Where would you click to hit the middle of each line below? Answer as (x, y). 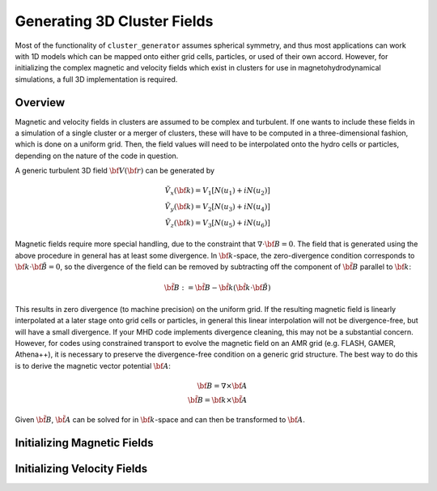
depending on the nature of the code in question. (97, 156)
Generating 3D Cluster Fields (114, 21)
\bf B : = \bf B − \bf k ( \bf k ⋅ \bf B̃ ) (217, 288)
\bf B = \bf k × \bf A (217, 400)
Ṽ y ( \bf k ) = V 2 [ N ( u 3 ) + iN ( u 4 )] (217, 208)
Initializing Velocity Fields (81, 469)
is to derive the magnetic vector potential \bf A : (93, 365)
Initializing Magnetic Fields (84, 443)
